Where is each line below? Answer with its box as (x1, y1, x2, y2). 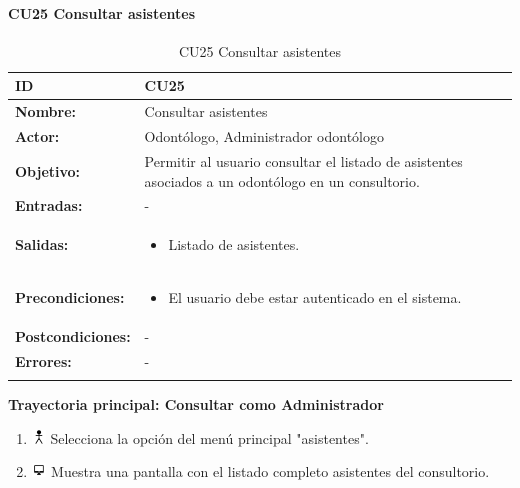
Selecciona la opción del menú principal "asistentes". (50, 427, 369, 448)
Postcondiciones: (15, 325, 131, 346)
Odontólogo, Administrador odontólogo (144, 126, 384, 147)
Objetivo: (15, 160, 81, 181)
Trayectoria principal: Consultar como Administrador (8, 394, 384, 415)
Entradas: (15, 195, 83, 216)
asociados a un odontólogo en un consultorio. (144, 170, 420, 191)
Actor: (15, 126, 60, 147)
